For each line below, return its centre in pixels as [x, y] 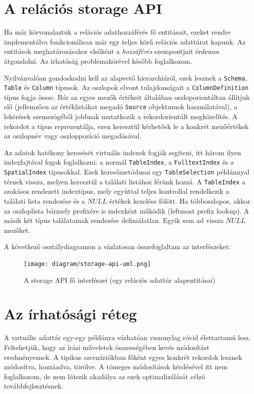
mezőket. [17, 230]
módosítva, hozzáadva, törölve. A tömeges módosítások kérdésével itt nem [116, 367]
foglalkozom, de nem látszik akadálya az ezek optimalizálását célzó [105, 376]
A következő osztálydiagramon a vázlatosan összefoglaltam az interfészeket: [117, 246]
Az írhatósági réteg [71, 314]
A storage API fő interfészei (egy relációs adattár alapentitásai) [120, 280]
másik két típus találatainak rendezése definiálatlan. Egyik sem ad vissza [114, 220]
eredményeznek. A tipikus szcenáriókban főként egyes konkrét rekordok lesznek [123, 357]
